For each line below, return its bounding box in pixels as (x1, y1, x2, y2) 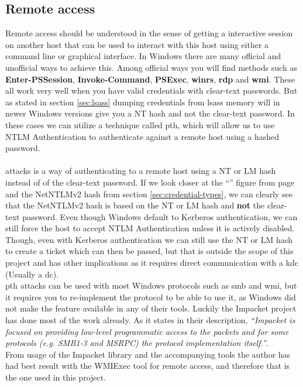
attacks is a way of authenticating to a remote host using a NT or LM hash (5, 165, 276, 177)
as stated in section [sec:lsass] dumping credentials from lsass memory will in (5, 95, 280, 108)
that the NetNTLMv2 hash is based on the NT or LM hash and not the (5, 199, 265, 211)
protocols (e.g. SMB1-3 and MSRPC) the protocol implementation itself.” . (5, 337, 268, 349)
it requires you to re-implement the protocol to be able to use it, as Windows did (5, 290, 296, 303)
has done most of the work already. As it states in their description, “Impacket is (5, 314, 295, 326)
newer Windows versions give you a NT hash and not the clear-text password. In (5, 107, 295, 119)
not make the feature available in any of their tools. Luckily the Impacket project (5, 302, 297, 314)
